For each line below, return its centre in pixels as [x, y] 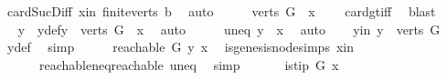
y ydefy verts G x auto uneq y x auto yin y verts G [229, 29]
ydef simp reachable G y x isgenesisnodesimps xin [180, 47]
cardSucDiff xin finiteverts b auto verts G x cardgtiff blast [221, 11]
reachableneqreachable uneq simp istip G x [189, 64]
